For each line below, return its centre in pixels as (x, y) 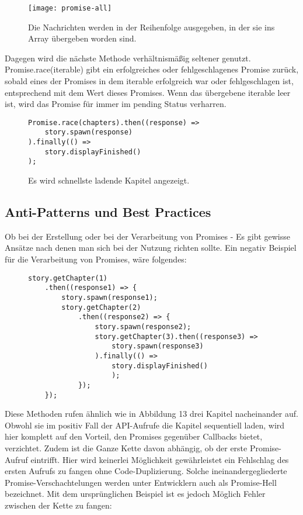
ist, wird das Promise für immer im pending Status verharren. (116, 104)
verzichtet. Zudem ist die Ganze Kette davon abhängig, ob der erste (126, 447)
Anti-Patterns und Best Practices (108, 212)
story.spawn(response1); (109, 297)
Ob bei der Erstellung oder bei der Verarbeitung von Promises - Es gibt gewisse (147, 236)
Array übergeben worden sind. (82, 38)
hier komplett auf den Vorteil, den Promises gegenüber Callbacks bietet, (134, 436)
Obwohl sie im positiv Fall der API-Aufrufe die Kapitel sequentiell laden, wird (145, 425)
